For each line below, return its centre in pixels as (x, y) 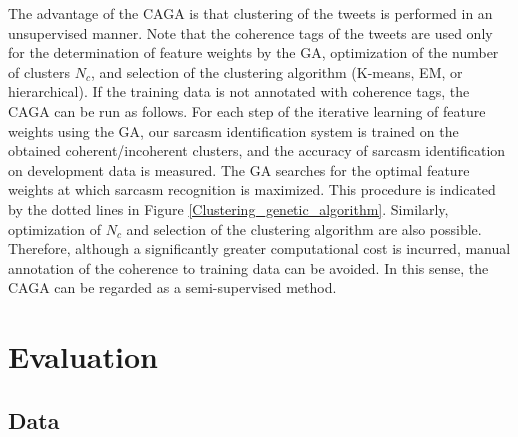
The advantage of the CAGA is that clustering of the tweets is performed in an (250, 13)
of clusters (39, 71)
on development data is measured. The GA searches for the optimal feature (239, 169)
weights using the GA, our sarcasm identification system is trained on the (233, 130)
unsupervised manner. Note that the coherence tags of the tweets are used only (250, 32)
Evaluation (83, 356)
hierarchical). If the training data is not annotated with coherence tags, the (239, 91)
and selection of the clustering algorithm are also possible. (304, 228)
